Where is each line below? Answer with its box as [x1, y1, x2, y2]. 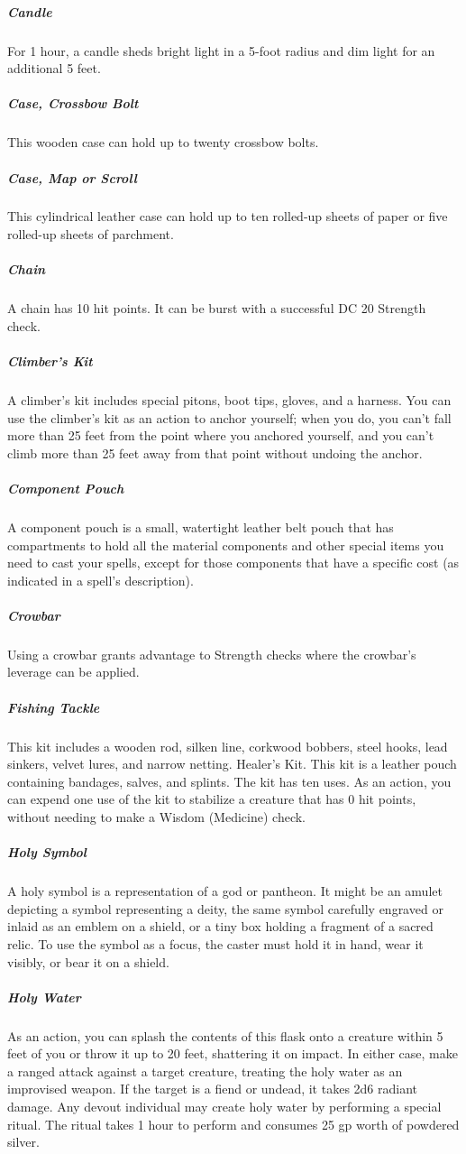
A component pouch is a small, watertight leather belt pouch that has [7, 517, 394, 536]
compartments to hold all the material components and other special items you [7, 535, 444, 554]
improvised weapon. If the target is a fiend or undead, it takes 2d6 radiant [7, 1079, 418, 1098]
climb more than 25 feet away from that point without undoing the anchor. [7, 443, 423, 462]
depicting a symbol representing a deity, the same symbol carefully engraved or [7, 899, 443, 918]
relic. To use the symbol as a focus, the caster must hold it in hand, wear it [7, 934, 424, 953]
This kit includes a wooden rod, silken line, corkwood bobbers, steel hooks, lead [7, 736, 448, 755]
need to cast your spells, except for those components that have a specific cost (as [7, 553, 460, 572]
